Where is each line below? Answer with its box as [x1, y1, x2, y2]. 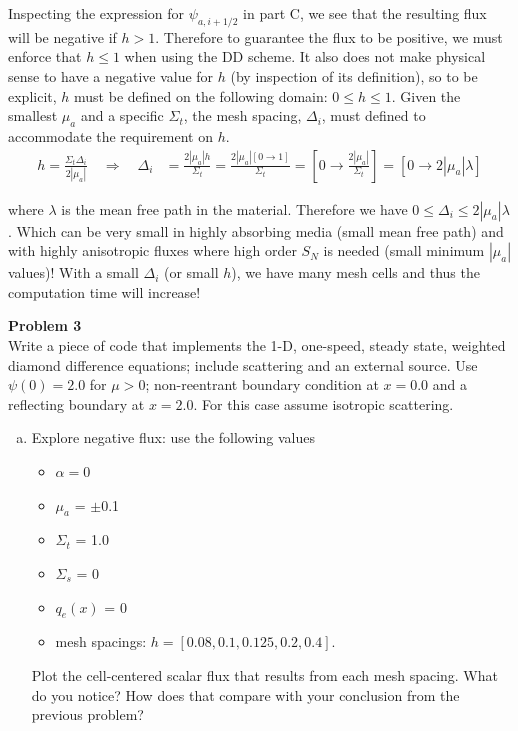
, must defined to [321, 105, 426, 126]
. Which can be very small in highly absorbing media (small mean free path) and [8, 220, 504, 241]
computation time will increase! [8, 281, 201, 302]
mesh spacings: [55, 631, 147, 652]
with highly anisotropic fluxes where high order [8, 240, 297, 261]
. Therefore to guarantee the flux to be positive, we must [155, 26, 503, 47]
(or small [163, 262, 219, 283]
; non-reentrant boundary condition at [145, 374, 379, 395]
